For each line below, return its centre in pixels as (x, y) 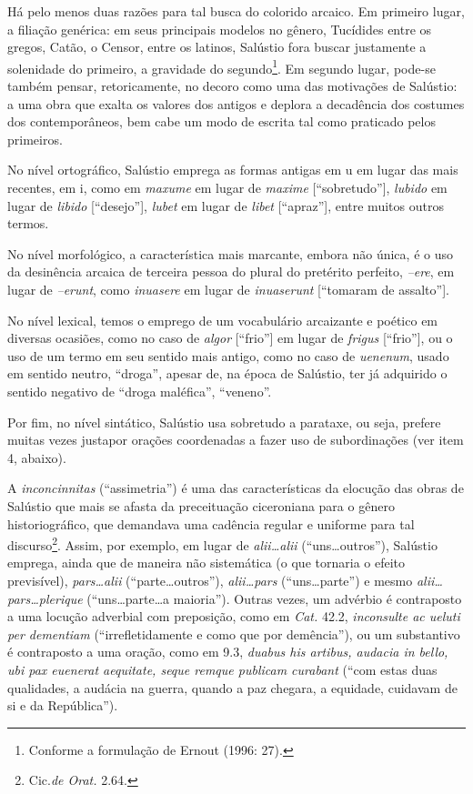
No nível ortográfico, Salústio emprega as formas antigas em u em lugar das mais (233, 170)
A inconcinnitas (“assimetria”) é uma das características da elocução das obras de (236, 488)
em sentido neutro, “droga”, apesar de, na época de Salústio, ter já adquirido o (227, 373)
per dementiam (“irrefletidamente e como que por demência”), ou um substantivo (234, 633)
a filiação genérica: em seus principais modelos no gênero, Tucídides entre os (220, 29)
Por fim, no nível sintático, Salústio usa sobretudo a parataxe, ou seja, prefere (224, 422)
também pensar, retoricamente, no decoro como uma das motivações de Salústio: (232, 86)
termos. (28, 223)
